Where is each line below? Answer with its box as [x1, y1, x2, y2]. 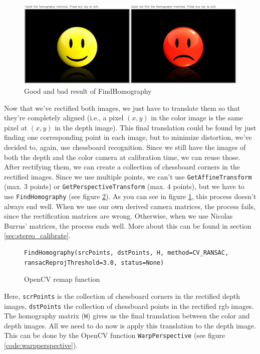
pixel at [4, 122, 28, 132]
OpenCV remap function [24, 274, 100, 284]
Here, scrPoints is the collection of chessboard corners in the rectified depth [4, 290, 240, 301]
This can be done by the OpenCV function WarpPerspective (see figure [4, 330, 225, 340]
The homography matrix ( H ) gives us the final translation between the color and [4, 310, 250, 321]
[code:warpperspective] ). [4, 340, 78, 350]
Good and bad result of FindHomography [24, 85, 152, 96]
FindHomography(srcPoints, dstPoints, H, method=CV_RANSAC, [24, 249, 229, 257]
